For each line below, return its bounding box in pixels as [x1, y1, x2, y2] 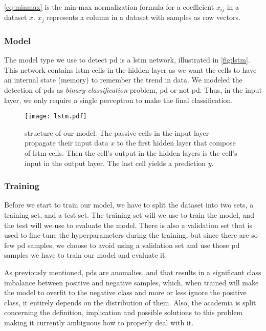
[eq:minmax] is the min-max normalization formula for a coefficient [4, 2, 214, 12]
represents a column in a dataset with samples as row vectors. [47, 12, 240, 23]
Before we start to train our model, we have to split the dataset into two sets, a [4, 199, 254, 210]
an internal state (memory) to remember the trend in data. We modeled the [4, 74, 242, 85]
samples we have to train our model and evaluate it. [4, 250, 167, 260]
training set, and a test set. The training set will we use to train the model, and [4, 209, 254, 220]
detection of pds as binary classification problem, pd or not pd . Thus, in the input [4, 84, 262, 95]
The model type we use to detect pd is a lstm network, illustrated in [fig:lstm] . [4, 54, 250, 65]
